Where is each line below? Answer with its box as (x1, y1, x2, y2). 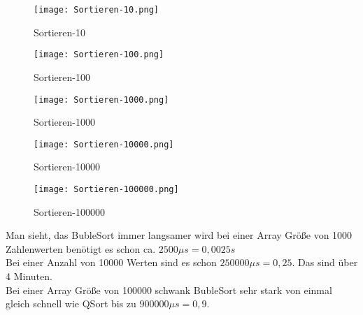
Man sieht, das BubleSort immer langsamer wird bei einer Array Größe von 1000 (6, 228, 353, 242)
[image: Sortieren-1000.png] (34, 94, 169, 105)
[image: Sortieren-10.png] (34, 5, 159, 15)
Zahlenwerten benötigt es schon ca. (6, 241, 156, 256)
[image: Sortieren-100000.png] (34, 184, 179, 194)
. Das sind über (292, 255, 358, 270)
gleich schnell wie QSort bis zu (6, 296, 136, 311)
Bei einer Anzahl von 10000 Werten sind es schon (6, 255, 217, 270)
